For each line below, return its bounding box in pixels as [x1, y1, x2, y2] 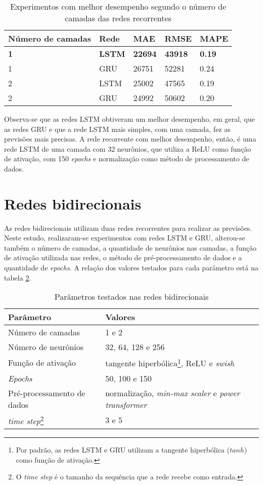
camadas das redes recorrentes [65, 12, 171, 24]
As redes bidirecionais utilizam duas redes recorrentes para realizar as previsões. [4, 222, 252, 233]
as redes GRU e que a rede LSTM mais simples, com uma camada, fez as [4, 123, 231, 134]
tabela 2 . [4, 272, 31, 283]
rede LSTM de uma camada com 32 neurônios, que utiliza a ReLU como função [4, 143, 251, 154]
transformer [105, 398, 147, 410]
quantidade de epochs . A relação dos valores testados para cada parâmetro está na [4, 262, 258, 273]
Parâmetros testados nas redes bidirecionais [54, 291, 209, 303]
